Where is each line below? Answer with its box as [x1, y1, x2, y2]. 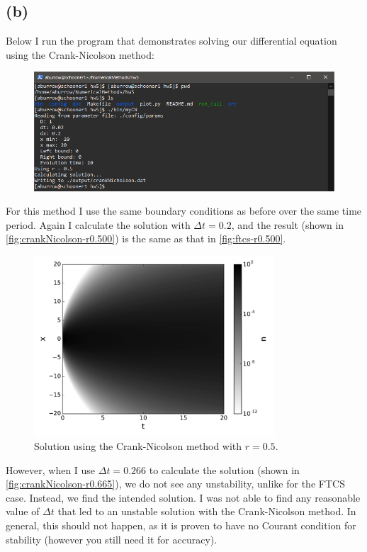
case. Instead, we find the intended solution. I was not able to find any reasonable [6, 490, 361, 505]
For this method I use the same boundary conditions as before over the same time [6, 203, 362, 218]
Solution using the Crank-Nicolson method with [34, 439, 242, 453]
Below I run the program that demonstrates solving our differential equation [6, 33, 337, 48]
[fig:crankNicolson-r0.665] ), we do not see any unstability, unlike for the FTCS [6, 476, 345, 491]
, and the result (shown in [231, 217, 344, 232]
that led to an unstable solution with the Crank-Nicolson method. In [57, 504, 356, 519]
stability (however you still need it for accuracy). [6, 531, 218, 546]
